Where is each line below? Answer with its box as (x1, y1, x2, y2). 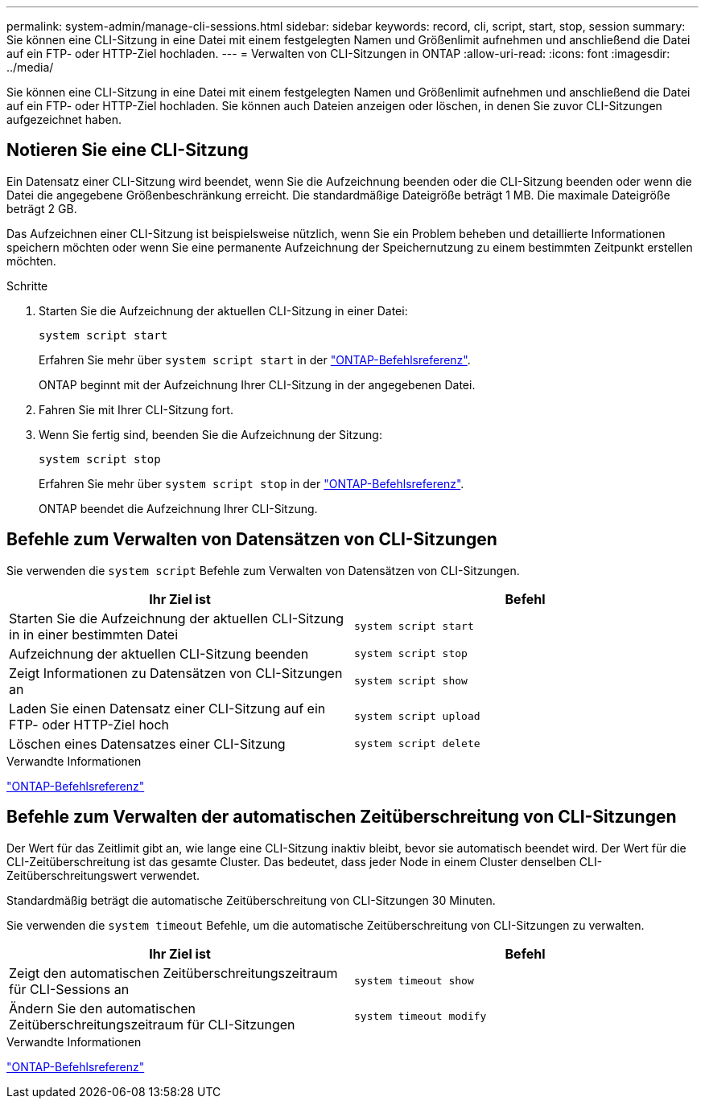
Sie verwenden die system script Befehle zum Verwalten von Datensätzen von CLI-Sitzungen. (6, 563, 520, 577)
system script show (354, 675, 468, 688)
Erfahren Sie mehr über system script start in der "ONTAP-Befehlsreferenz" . (39, 352, 471, 367)
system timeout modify (354, 1010, 487, 1023)
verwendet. (139, 868, 200, 882)
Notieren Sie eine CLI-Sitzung (6, 140, 249, 161)
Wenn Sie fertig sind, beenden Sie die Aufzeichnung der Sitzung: (39, 427, 382, 442)
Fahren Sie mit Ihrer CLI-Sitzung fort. (39, 402, 233, 417)
